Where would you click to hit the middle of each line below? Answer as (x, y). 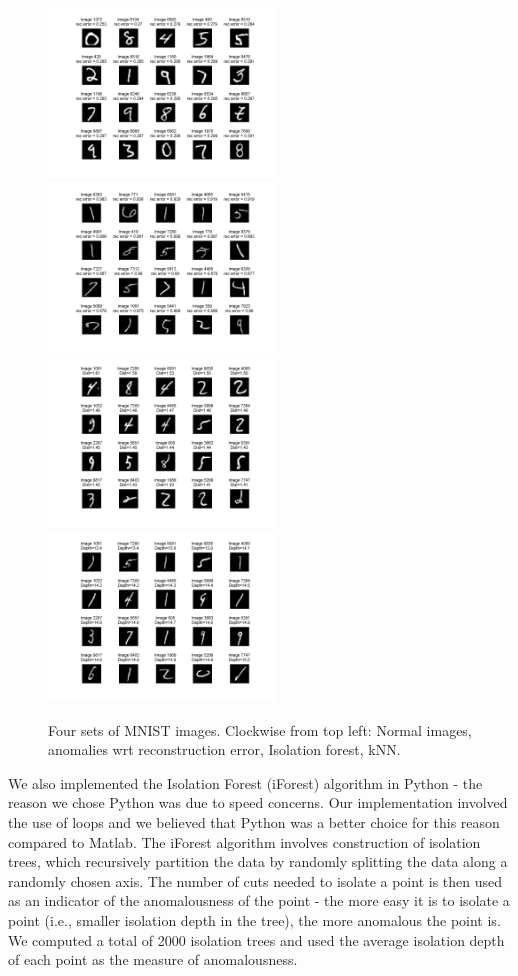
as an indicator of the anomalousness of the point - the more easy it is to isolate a (259, 900)
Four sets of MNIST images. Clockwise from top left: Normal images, (260, 729)
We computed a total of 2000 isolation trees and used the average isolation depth (256, 939)
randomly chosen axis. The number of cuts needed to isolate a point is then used (255, 880)
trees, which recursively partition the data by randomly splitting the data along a (258, 861)
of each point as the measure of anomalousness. (153, 959)
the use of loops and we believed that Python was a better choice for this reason (254, 822)
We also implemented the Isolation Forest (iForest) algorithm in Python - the (245, 782)
